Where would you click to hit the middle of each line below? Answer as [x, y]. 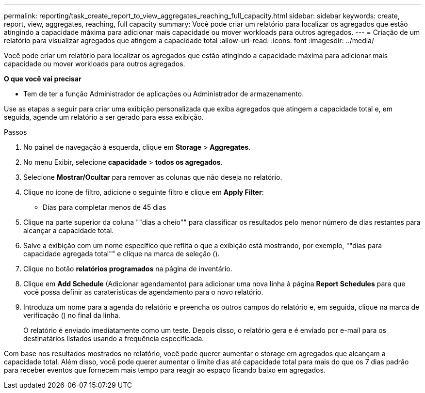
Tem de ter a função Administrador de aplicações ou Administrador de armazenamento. [164, 94]
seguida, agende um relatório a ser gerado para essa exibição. [104, 117]
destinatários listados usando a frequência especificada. [114, 338]
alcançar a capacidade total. [69, 230]
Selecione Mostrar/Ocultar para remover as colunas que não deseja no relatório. [153, 177]
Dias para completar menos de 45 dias [105, 207]
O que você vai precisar [43, 79]
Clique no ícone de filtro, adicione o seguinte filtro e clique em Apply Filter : [144, 192]
